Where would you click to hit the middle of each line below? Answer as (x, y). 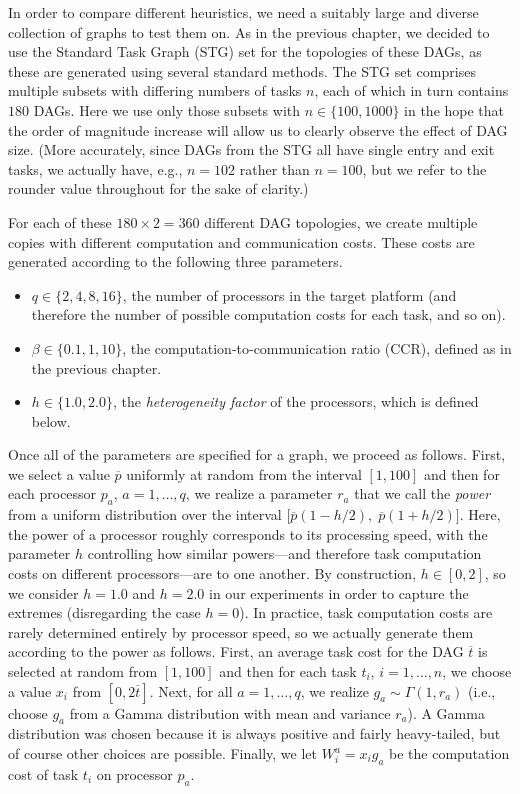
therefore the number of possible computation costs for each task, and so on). (268, 314)
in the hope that (454, 109)
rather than (274, 168)
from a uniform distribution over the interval (145, 514)
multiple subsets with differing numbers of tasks (155, 90)
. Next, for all (191, 690)
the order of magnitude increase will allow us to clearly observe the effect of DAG (258, 129)
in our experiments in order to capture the (339, 592)
